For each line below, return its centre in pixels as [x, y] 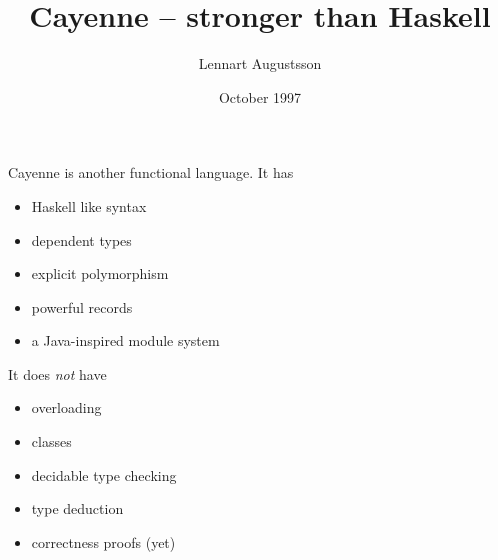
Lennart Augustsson [260, 63]
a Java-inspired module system [125, 340]
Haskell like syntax [89, 205]
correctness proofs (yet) [103, 541]
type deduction [77, 508]
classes [51, 441]
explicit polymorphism [100, 273]
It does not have [57, 373]
